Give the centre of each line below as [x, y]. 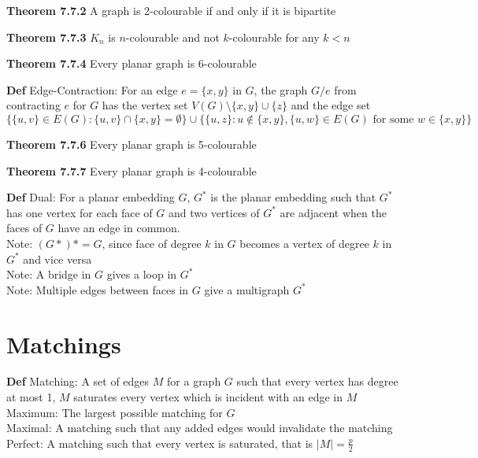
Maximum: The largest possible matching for [115, 412]
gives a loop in [142, 274]
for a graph [194, 381]
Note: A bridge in [49, 274]
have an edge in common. [119, 228]
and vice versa [57, 259]
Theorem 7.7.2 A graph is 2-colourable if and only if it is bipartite [171, 10]
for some [393, 119]
